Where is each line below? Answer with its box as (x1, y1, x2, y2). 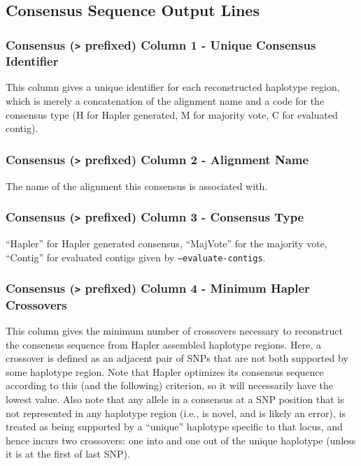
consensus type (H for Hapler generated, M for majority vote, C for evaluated (6, 107, 338, 122)
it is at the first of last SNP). (6, 446, 130, 461)
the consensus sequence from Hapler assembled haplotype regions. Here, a (6, 337, 321, 351)
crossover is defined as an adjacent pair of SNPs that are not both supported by (6, 351, 348, 365)
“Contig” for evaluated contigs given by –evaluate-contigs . (6, 249, 266, 264)
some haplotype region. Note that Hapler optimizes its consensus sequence (6, 364, 324, 379)
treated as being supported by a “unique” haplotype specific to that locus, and (6, 419, 343, 434)
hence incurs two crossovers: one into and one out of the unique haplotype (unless (6, 432, 356, 447)
